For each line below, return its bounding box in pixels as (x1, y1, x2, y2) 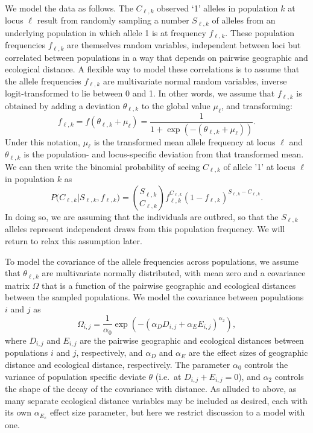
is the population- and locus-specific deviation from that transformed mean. (24, 148, 304, 160)
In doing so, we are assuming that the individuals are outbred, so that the (5, 210, 279, 223)
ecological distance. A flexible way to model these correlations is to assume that (5, 63, 300, 75)
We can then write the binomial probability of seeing (5, 160, 200, 172)
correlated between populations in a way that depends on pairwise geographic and (5, 51, 308, 63)
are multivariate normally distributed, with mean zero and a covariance (42, 267, 306, 279)
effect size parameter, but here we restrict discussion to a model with (49, 406, 305, 419)
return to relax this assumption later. (5, 234, 142, 247)
